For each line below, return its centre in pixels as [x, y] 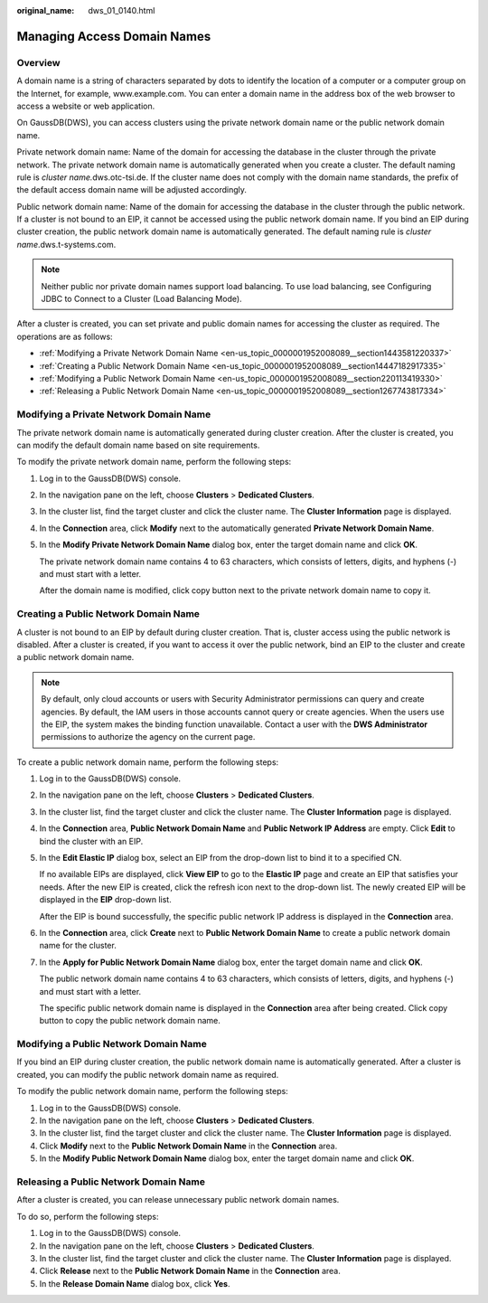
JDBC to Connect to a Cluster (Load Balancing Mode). [142, 299]
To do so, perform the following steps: [88, 1216]
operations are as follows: [65, 336]
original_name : [46, 10]
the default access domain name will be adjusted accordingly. [132, 190]
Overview [38, 62]
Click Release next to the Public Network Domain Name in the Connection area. [190, 1271]
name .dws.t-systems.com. [66, 244]
